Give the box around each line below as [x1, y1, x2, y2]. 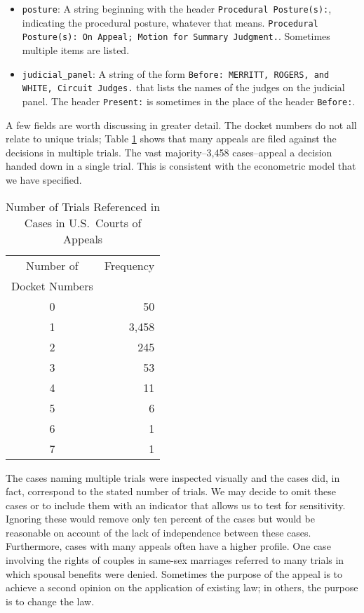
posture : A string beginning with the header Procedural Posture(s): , [22, 1, 332, 15]
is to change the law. [6, 593, 95, 608]
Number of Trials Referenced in [6, 198, 161, 215]
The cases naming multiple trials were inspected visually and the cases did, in [6, 470, 340, 485]
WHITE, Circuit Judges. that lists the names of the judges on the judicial [22, 80, 345, 95]
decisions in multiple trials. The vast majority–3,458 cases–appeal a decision [6, 144, 332, 159]
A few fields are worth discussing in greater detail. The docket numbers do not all [6, 117, 357, 132]
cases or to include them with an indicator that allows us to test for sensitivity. [6, 497, 346, 512]
